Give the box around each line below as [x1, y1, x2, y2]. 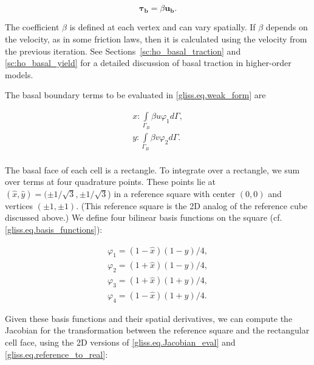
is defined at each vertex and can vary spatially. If [69, 21, 256, 33]
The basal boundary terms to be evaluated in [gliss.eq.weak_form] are [5, 89, 266, 101]
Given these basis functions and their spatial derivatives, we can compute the [5, 312, 293, 324]
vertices [5, 199, 33, 212]
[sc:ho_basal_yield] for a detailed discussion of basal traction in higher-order [5, 56, 292, 69]
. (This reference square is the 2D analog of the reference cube [76, 199, 308, 212]
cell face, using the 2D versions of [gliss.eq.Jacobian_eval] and [5, 336, 236, 349]
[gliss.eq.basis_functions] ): [5, 223, 103, 235]
